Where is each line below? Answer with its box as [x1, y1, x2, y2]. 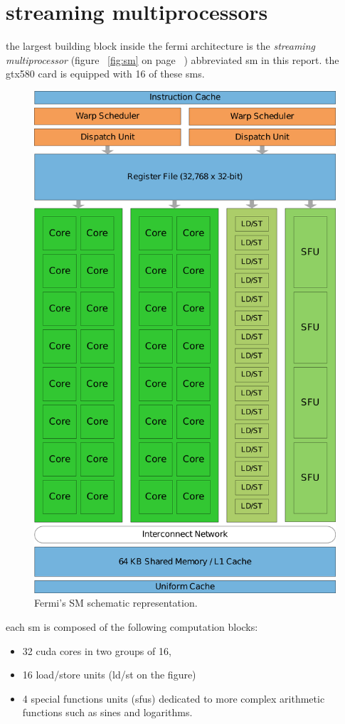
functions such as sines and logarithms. [22, 705, 193, 720]
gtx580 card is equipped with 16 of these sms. [6, 66, 205, 81]
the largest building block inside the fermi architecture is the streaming [6, 38, 315, 53]
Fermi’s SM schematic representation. [34, 595, 198, 610]
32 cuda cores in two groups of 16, [22, 643, 171, 658]
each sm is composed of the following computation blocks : [6, 619, 258, 634]
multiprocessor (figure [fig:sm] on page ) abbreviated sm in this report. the [6, 52, 339, 67]
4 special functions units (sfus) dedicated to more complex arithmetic [22, 691, 325, 706]
